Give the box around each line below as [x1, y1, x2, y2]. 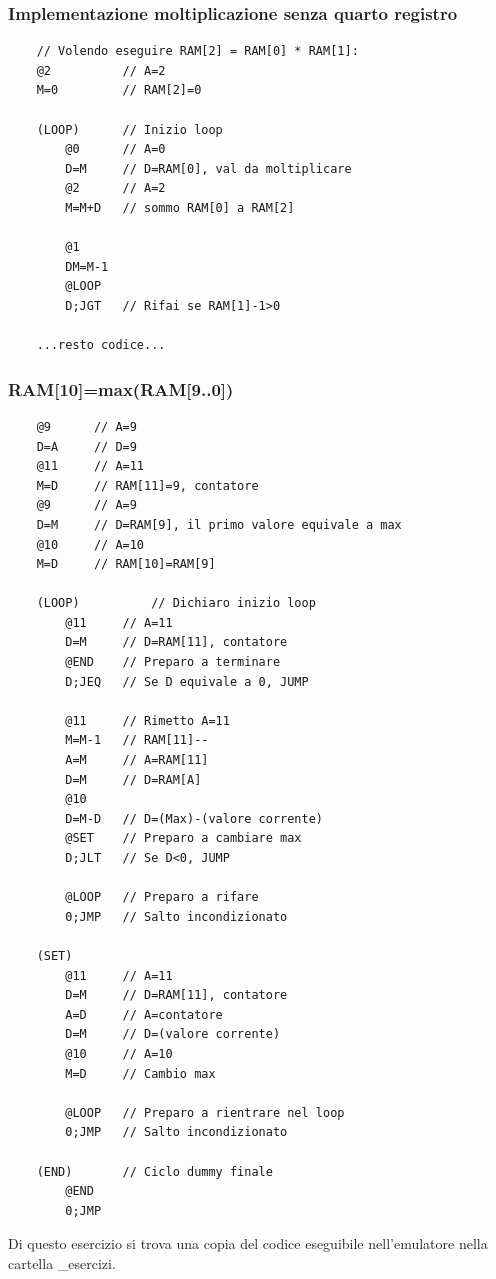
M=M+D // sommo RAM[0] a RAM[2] [65, 200, 295, 215]
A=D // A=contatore [65, 1007, 223, 1022]
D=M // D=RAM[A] [65, 772, 202, 787]
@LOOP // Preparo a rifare [65, 890, 259, 905]
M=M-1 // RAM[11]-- [65, 733, 209, 748]
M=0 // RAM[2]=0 [36, 83, 202, 98]
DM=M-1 [65, 259, 109, 274]
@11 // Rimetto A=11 [65, 713, 230, 728]
